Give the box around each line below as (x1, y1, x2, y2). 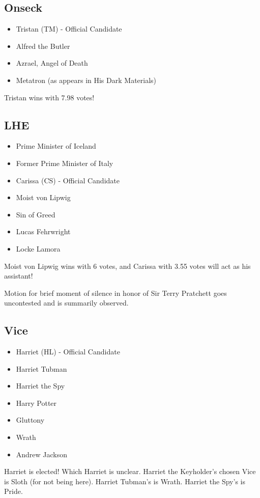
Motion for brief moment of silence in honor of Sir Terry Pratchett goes (4, 287, 227, 298)
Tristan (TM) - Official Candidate (16, 23, 122, 34)
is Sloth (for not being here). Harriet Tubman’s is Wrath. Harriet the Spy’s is (4, 476, 245, 486)
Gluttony (16, 414, 45, 425)
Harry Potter (16, 397, 57, 408)
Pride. (4, 486, 23, 496)
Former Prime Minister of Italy (16, 157, 113, 168)
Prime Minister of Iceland (16, 141, 96, 151)
